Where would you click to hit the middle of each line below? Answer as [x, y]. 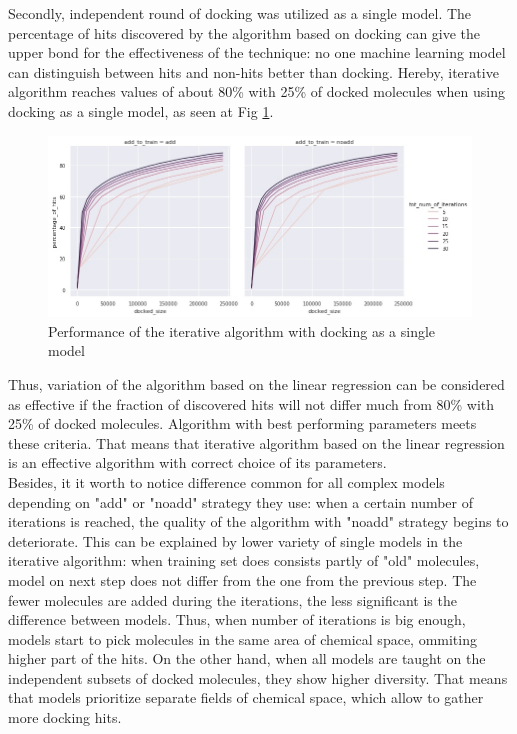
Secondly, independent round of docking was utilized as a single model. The [240, 13]
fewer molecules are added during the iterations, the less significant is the [232, 599]
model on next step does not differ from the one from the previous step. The [242, 579]
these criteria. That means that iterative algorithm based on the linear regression [256, 442]
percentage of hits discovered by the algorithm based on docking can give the [244, 32]
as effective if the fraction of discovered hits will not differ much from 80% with [251, 403]
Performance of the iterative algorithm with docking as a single [242, 330]
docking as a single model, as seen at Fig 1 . [141, 110]
